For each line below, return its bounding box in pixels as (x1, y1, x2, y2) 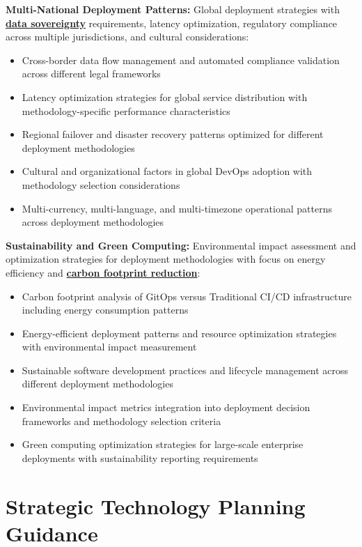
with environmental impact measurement (22, 339, 197, 354)
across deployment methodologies (22, 215, 164, 229)
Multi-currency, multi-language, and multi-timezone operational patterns (22, 201, 332, 215)
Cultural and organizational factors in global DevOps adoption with (22, 164, 313, 178)
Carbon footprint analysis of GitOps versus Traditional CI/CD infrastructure (22, 288, 352, 303)
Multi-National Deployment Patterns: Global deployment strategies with (6, 2, 340, 16)
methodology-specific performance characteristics (22, 103, 230, 118)
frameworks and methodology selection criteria (22, 413, 221, 428)
